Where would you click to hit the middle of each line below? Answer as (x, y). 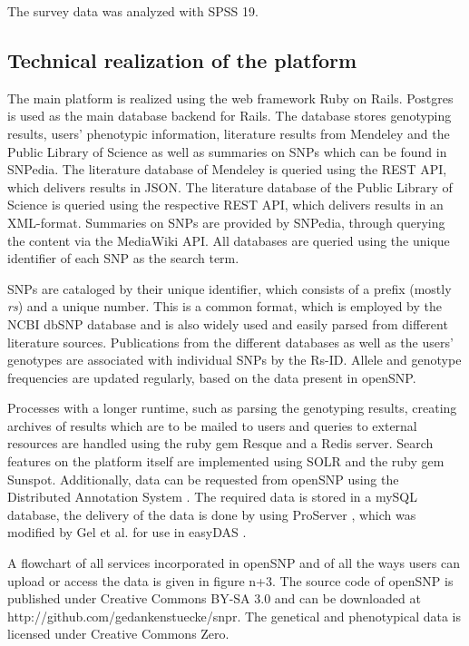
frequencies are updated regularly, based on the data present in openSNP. (212, 377)
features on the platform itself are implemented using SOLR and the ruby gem (226, 461)
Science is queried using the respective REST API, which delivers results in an (225, 205)
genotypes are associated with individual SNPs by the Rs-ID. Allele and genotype (234, 360)
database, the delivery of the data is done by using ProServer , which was (212, 514)
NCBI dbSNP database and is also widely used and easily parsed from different (228, 323)
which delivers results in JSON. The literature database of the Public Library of (230, 186)
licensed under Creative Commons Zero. (118, 634)
